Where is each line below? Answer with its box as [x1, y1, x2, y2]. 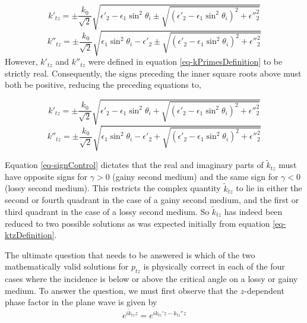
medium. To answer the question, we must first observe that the [5, 284, 238, 296]
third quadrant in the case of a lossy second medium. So [5, 205, 210, 217]
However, [5, 55, 38, 68]
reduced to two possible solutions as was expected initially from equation [5, 217, 270, 229]
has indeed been [224, 205, 283, 217]
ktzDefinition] [5, 229, 55, 241]
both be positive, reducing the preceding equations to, [5, 78, 201, 91]
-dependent [244, 284, 284, 296]
